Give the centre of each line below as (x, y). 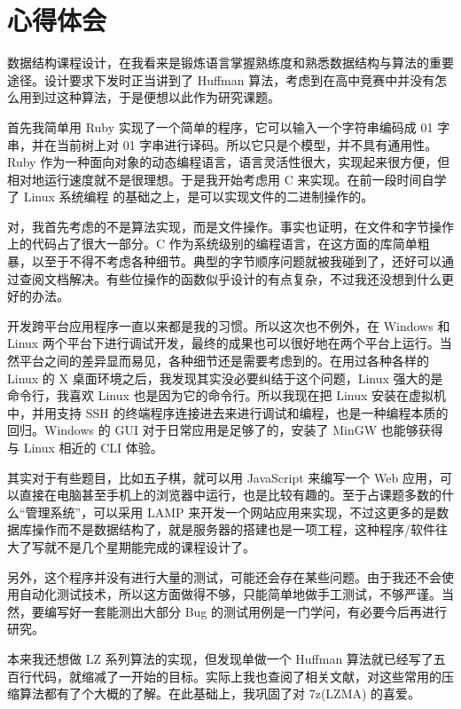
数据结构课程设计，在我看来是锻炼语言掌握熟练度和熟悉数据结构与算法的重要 (230, 63)
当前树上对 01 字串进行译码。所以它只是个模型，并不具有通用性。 (247, 144)
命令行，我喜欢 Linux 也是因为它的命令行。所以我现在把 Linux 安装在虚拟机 (227, 395)
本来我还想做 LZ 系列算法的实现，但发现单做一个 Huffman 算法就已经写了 (220, 658)
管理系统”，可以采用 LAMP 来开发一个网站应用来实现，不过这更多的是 (231, 512)
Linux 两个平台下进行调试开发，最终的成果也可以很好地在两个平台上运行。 (223, 343)
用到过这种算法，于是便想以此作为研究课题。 (149, 97)
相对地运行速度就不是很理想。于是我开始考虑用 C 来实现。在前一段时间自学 (227, 179)
